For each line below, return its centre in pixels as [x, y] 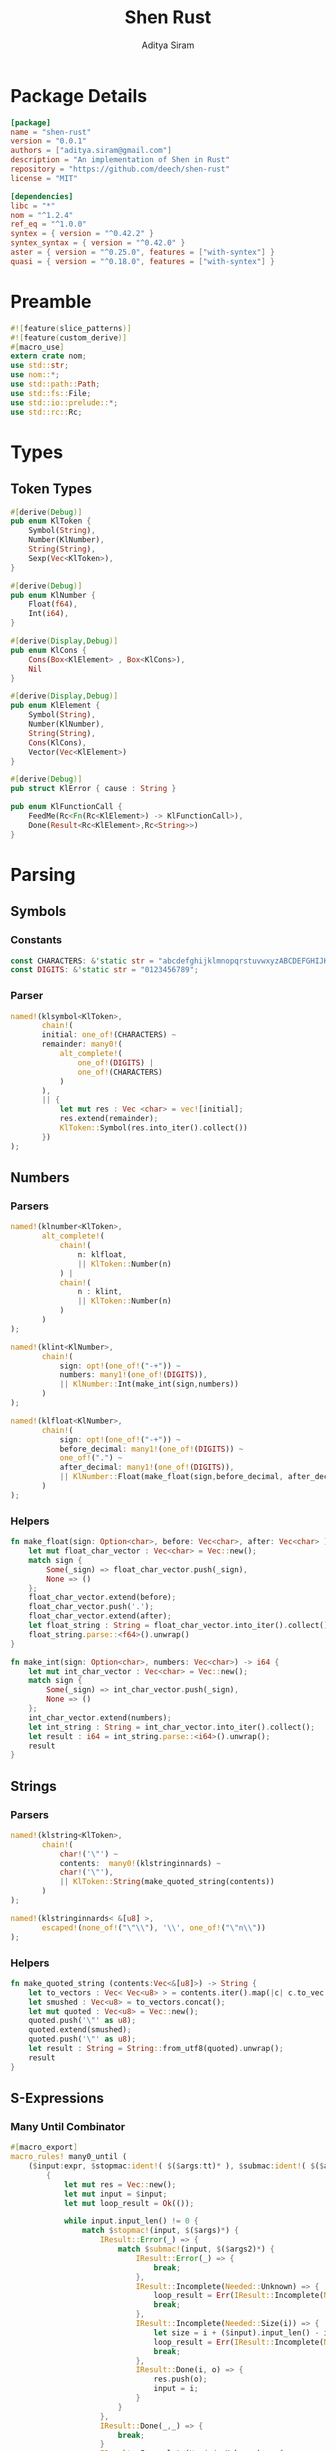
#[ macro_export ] [44, 2147]
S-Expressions [57, 2098]
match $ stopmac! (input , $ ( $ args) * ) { [160, 2231]
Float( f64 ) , [53, 604]
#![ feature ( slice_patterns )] [71, 328]
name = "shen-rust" [51, 132]
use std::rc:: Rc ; [46, 412]
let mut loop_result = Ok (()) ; [129, 2203]
